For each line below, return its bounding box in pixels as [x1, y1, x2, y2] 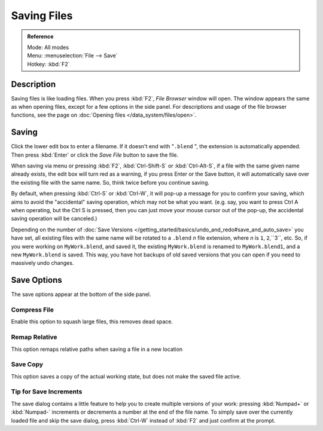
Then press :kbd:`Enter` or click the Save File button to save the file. [11, 151, 179, 158]
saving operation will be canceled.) [11, 215, 97, 222]
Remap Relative [11, 333, 57, 341]
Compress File [11, 305, 54, 314]
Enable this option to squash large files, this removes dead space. [11, 318, 173, 325]
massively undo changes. [11, 259, 74, 267]
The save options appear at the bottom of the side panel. [11, 291, 151, 298]
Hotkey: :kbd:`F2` [27, 60, 70, 68]
